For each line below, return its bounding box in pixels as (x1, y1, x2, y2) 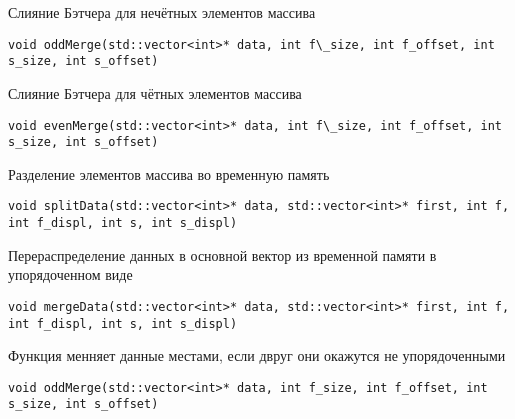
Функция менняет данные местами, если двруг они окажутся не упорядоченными (8, 345, 506, 366)
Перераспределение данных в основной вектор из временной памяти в (8, 244, 437, 265)
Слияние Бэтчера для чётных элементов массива (8, 82, 302, 103)
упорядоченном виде (8, 264, 133, 285)
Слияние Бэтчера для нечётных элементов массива (8, 2, 316, 22)
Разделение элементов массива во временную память (8, 163, 330, 184)
